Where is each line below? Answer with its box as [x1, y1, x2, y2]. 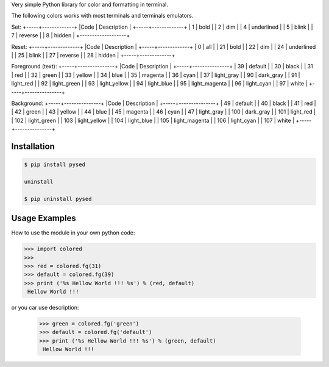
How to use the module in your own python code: [11, 229, 135, 236]
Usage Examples [11, 213, 76, 223]
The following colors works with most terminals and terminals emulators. [11, 12, 194, 20]
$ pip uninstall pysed [24, 195, 92, 202]
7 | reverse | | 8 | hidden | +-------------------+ [11, 32, 130, 39]
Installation [11, 141, 55, 151]
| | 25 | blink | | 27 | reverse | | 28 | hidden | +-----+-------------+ [11, 51, 175, 59]
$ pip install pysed [24, 161, 85, 168]
